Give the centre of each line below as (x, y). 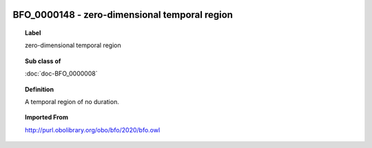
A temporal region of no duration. (72, 101)
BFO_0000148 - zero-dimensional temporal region (123, 15)
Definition (40, 89)
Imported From (47, 117)
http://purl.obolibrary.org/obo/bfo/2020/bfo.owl (93, 129)
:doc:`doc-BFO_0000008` (61, 74)
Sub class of (43, 61)
